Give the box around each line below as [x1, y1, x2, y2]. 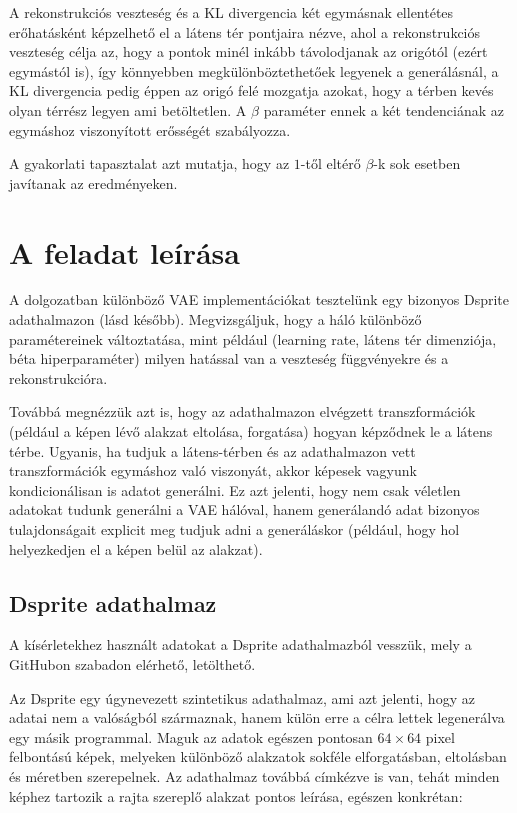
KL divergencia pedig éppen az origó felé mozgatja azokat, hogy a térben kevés [9, 80, 494, 101]
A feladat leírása [9, 231, 240, 272]
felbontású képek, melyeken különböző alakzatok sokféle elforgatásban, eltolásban [9, 746, 507, 767]
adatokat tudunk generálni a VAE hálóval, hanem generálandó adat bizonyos [9, 499, 480, 520]
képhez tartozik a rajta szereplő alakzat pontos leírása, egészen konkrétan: [9, 785, 463, 806]
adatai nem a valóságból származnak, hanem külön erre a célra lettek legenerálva [9, 707, 505, 728]
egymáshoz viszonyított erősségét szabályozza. [9, 119, 291, 140]
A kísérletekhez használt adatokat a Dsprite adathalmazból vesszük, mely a [9, 634, 472, 655]
